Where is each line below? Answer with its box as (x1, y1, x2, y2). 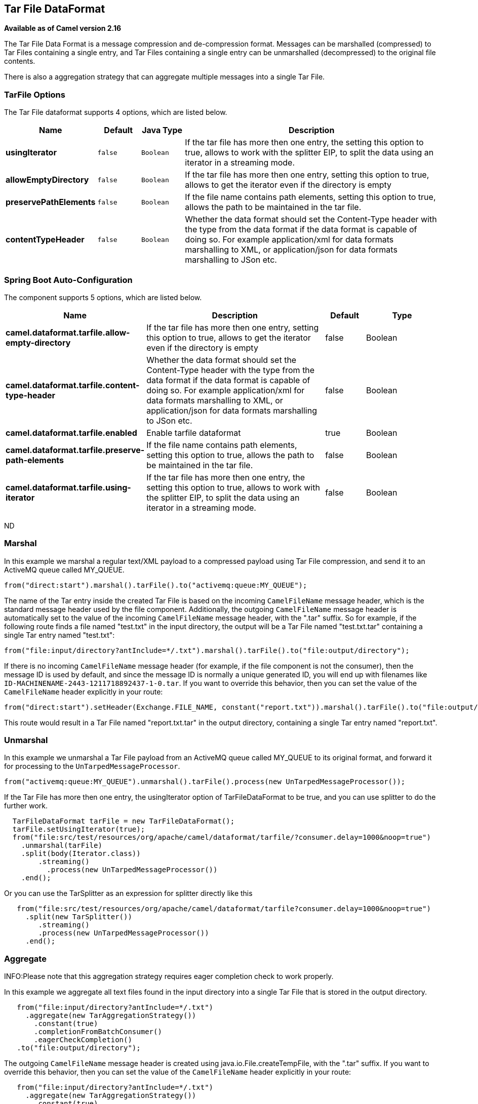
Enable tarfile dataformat (146, 427, 241, 438)
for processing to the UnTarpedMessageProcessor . (4, 762, 180, 771)
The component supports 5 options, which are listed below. (4, 293, 202, 302)
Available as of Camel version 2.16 (4, 24, 122, 33)
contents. (4, 57, 35, 66)
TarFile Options (4, 89, 65, 100)
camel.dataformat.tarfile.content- (6, 380, 140, 390)
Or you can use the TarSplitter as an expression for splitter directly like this (4, 889, 253, 898)
